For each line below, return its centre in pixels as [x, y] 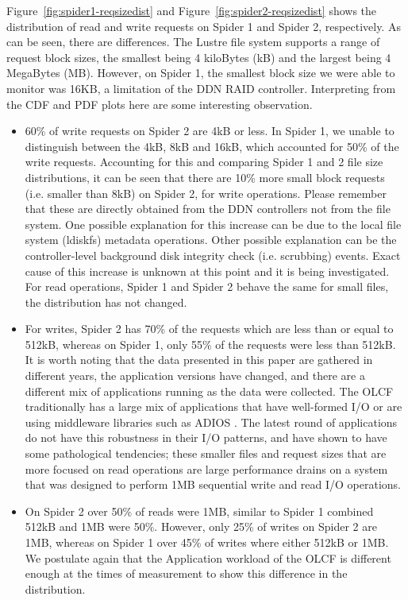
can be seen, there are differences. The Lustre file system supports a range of [193, 42]
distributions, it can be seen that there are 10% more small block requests [205, 177]
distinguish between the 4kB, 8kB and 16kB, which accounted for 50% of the [212, 146]
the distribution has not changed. [106, 302]
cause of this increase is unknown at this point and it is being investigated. [207, 271]
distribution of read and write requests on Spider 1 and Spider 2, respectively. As [204, 26]
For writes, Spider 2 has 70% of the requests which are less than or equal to [209, 329]
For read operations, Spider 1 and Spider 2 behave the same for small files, [207, 286]
